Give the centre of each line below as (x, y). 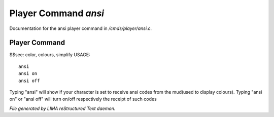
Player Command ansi (57, 13)
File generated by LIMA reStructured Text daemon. (62, 108)
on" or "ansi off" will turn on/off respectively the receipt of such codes (83, 99)
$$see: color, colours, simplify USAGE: (50, 55)
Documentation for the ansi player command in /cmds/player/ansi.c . (81, 28)
